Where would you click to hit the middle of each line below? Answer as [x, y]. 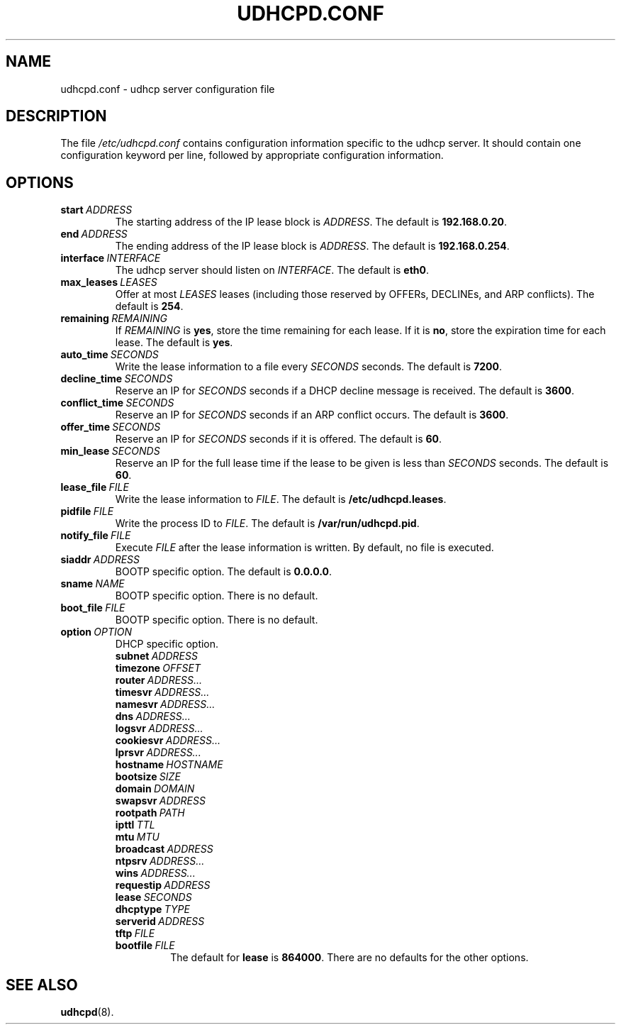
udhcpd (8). [87, 1012]
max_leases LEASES [109, 282]
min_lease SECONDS [110, 451]
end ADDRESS [94, 234]
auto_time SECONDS [110, 355]
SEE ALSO [42, 985]
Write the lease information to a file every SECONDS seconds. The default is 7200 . [309, 367]
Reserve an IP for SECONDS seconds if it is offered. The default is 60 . [279, 439]
